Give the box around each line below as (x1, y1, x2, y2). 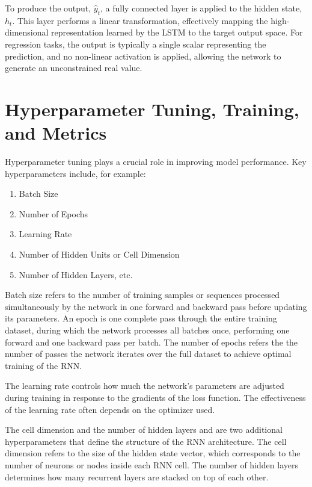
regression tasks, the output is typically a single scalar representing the (5, 37, 266, 50)
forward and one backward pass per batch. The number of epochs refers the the (5, 335, 298, 348)
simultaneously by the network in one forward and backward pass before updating (5, 300, 307, 312)
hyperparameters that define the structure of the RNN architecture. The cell (5, 435, 287, 447)
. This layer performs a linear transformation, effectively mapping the (12, 14, 268, 26)
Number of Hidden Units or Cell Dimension (19, 248, 180, 261)
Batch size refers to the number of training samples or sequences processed (5, 288, 280, 301)
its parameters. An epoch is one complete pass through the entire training (5, 312, 277, 324)
